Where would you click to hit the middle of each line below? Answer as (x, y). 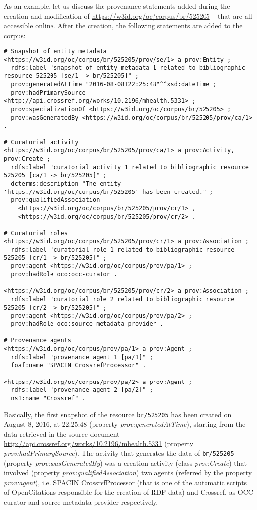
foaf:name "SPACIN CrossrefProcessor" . (78, 365)
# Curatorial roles (36, 233)
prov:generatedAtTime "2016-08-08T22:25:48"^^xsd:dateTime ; (114, 84)
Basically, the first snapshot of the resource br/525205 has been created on (118, 414)
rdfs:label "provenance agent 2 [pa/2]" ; (82, 390)
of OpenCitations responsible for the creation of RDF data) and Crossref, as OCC (128, 492)
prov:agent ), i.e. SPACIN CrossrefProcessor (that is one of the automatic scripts (126, 482)
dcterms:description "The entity (66, 183)
